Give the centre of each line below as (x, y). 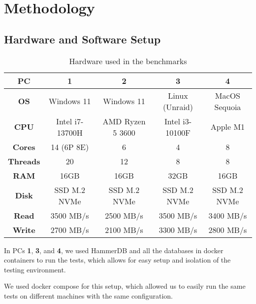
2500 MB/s (124, 215)
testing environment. (35, 269)
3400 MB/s (228, 215)
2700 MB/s (70, 229)
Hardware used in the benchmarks (128, 61)
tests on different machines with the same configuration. (88, 295)
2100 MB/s (124, 229)
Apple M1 (228, 127)
